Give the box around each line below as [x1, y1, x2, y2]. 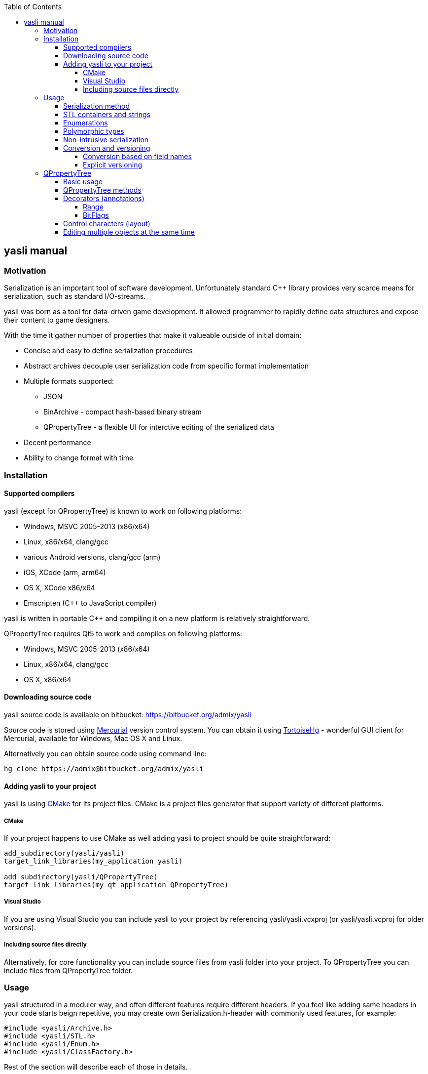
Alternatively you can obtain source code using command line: [4, 749, 207, 758]
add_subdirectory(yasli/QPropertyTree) [4, 873, 158, 881]
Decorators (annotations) [63, 194, 144, 203]
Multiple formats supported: [24, 377, 114, 386]
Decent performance [24, 438, 91, 447]
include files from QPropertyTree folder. [4, 966, 133, 975]
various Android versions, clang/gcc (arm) [24, 552, 161, 561]
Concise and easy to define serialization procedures [24, 346, 193, 355]
